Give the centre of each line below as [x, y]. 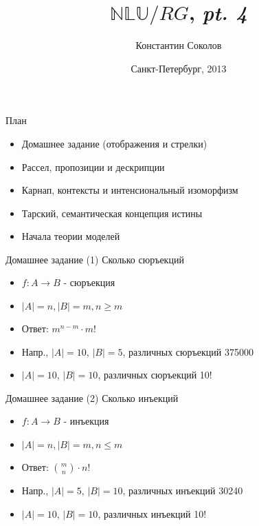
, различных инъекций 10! [152, 513]
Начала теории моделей [71, 236]
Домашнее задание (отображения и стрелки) [114, 143]
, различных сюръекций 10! [155, 375]
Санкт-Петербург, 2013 [179, 68]
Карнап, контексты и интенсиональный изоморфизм [130, 190]
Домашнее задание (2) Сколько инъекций [92, 397]
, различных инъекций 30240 [183, 490]
